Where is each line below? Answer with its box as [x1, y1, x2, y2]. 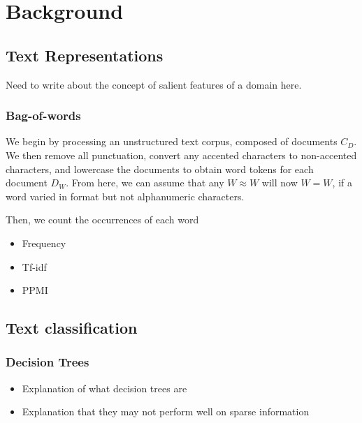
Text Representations [6, 44, 164, 66]
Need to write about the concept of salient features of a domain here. [6, 77, 302, 91]
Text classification [6, 317, 138, 339]
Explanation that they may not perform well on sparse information [22, 404, 310, 419]
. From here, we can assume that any [66, 175, 224, 190]
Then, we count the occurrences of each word [6, 212, 199, 227]
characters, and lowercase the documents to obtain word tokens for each [6, 161, 314, 176]
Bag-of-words [6, 107, 81, 124]
